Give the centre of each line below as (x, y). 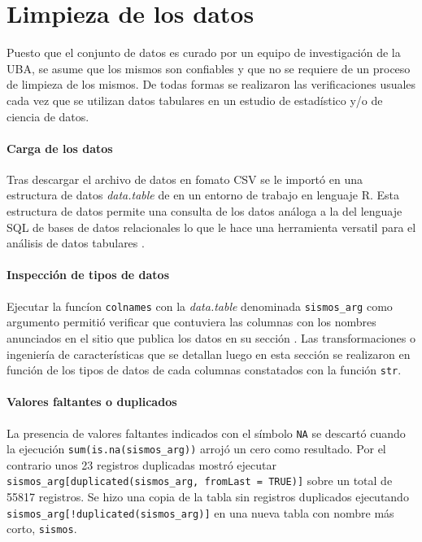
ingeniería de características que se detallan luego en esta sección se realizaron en (209, 354)
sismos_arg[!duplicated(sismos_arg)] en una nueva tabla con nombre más (200, 512)
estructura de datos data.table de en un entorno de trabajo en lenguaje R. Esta (203, 195)
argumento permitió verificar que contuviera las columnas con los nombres (191, 322)
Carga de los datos (60, 148)
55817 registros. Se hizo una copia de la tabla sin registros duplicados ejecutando (208, 497)
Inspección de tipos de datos (88, 275)
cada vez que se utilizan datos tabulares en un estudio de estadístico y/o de (195, 100)
